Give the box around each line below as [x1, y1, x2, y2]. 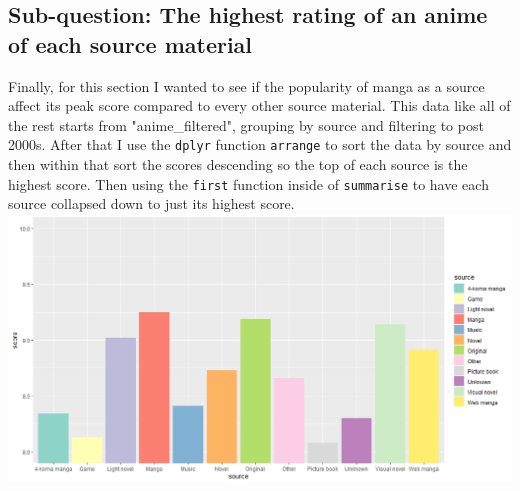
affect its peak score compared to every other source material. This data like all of [8, 95, 511, 116]
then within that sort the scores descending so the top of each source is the [8, 154, 468, 175]
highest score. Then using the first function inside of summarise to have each [8, 173, 489, 194]
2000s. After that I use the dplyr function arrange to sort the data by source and [8, 134, 512, 155]
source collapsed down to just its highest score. [8, 193, 295, 214]
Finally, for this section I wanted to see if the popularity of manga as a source [8, 75, 485, 96]
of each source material [8, 28, 253, 59]
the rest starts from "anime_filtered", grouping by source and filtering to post [8, 114, 484, 135]
